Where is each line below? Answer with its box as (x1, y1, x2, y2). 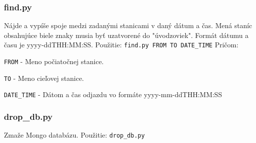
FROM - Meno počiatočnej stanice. (4, 56, 104, 67)
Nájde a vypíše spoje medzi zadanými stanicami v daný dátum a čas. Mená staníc (4, 20, 253, 31)
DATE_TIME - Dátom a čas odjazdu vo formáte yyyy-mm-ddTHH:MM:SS (4, 89, 222, 100)
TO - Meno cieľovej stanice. (4, 72, 84, 83)
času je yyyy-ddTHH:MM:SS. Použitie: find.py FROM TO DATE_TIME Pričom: (4, 39, 239, 50)
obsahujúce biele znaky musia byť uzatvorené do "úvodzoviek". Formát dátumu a (4, 30, 249, 40)
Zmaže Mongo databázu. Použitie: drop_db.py (4, 130, 145, 140)
